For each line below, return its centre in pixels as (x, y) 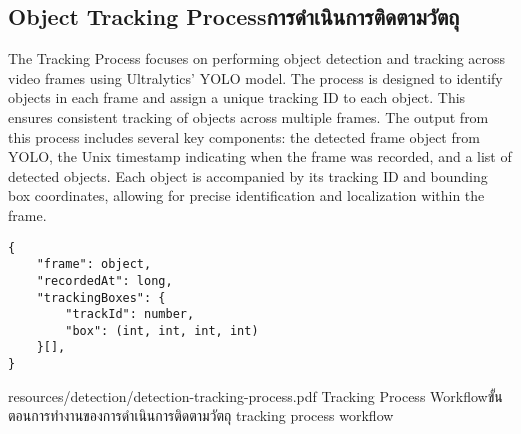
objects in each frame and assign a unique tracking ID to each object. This (237, 97)
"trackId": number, (130, 314)
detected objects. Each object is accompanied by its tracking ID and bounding (248, 175)
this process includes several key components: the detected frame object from (244, 136)
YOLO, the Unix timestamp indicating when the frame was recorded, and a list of (260, 156)
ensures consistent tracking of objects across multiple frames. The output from (248, 116)
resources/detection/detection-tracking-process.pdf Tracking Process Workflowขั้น (255, 395)
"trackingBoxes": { (101, 297)
